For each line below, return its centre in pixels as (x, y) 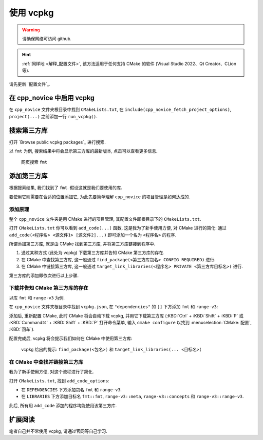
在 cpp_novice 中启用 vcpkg (52, 98)
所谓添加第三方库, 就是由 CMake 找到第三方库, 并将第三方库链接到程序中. (82, 244)
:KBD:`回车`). (22, 329)
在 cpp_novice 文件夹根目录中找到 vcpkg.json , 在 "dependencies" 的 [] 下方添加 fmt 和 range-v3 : (113, 307)
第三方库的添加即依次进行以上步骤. (44, 275)
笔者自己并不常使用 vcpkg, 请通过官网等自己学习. (58, 431)
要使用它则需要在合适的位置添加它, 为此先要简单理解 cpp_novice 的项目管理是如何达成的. (100, 197)
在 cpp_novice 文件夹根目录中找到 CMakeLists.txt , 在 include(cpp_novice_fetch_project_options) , (120, 109)
